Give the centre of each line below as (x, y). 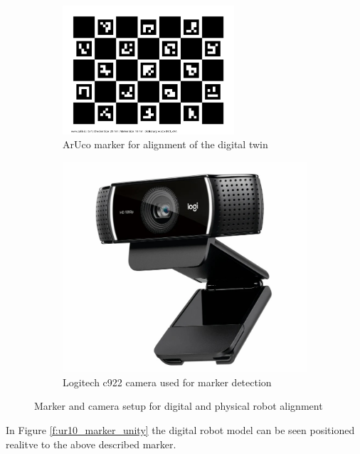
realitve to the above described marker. (91, 444)
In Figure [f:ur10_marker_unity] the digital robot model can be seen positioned (180, 429)
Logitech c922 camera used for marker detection (167, 382)
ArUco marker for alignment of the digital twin (165, 144)
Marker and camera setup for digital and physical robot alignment (179, 406)
